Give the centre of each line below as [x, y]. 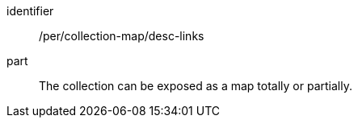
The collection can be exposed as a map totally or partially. [196, 86]
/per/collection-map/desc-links [122, 36]
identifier [30, 11]
